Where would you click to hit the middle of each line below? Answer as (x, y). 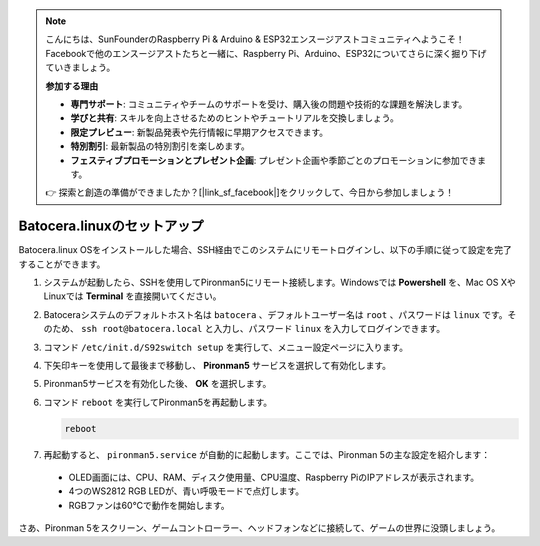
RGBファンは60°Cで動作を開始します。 (149, 505)
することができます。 (62, 264)
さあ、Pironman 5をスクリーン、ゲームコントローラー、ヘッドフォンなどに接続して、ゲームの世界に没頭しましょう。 (259, 528)
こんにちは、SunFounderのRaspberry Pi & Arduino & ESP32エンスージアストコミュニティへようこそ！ (255, 39)
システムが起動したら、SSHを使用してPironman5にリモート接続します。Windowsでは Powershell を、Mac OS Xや (279, 282)
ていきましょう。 (80, 67)
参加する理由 (72, 86)
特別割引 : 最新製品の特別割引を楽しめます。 (160, 146)
